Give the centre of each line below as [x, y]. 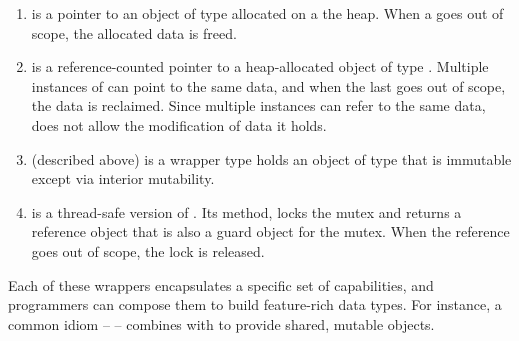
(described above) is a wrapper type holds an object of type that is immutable [271, 158]
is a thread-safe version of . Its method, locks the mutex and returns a [246, 211]
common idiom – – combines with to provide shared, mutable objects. [221, 323]
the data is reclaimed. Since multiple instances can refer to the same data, [258, 105]
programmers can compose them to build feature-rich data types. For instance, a [255, 304]
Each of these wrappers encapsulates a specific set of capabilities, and [221, 284]
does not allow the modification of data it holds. [179, 124]
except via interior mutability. [123, 178]
